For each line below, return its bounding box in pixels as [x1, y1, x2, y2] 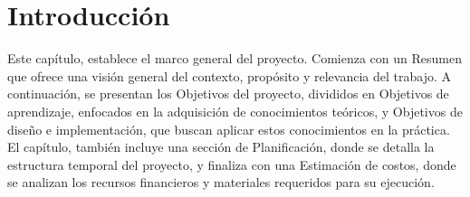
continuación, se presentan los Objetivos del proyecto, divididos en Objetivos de [7, 84, 449, 103]
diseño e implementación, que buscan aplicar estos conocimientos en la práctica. [7, 119, 450, 138]
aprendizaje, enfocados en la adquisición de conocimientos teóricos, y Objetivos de [7, 101, 463, 120]
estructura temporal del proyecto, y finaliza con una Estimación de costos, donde [7, 155, 456, 174]
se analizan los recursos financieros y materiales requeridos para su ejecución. [7, 173, 435, 192]
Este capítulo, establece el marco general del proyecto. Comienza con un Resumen [7, 49, 462, 68]
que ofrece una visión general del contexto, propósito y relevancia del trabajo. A [7, 66, 451, 85]
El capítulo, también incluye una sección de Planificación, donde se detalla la [7, 137, 435, 156]
